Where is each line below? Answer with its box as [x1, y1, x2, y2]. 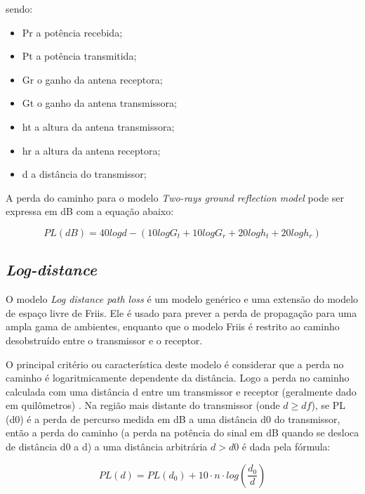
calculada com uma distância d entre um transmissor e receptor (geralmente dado [6, 384, 357, 398]
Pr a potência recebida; [22, 25, 123, 39]
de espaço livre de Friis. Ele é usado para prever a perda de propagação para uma [6, 305, 357, 320]
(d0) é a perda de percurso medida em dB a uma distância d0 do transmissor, [6, 411, 340, 426]
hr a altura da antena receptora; [22, 143, 161, 157]
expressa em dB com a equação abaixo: [6, 204, 174, 219]
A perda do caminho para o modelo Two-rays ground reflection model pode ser [6, 190, 345, 204]
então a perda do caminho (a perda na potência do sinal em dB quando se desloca [6, 425, 359, 440]
